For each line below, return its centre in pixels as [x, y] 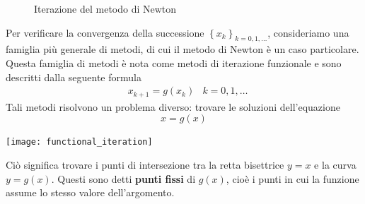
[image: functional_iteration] [79, 142]
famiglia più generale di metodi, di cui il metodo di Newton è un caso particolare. [182, 49]
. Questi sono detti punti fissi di [123, 178]
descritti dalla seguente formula [74, 77]
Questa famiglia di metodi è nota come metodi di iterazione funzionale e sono [174, 62]
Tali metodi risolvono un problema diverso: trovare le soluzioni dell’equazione [173, 106]
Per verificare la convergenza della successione [105, 32]
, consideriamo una [308, 32]
